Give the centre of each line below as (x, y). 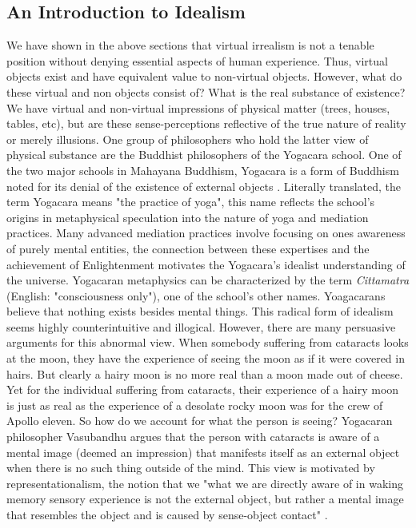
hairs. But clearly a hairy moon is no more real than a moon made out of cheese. (205, 373)
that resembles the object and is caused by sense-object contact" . (167, 515)
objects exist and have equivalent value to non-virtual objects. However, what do (204, 76)
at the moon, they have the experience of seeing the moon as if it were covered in (206, 358)
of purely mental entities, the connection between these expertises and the (188, 248)
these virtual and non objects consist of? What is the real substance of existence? (206, 91)
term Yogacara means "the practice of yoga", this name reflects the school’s (191, 202)
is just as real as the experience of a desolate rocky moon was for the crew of (195, 405)
